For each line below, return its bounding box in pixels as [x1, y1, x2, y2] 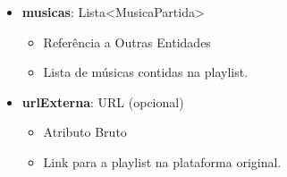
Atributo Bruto [43, 122, 127, 141]
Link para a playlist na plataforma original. [43, 152, 282, 171]
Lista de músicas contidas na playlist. [43, 63, 249, 81]
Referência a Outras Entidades [43, 32, 211, 51]
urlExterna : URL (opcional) [21, 92, 184, 111]
